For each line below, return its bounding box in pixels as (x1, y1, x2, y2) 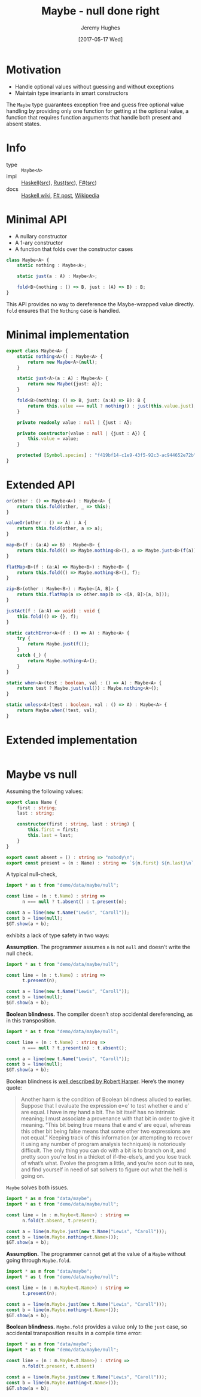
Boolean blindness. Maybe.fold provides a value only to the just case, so (6, 1323, 187, 1330)
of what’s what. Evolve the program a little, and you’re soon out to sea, (20, 1160, 194, 1167)
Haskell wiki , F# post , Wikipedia (21, 192, 100, 199)
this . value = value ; (28, 436, 79, 442)
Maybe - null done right (41, 4, 160, 18)
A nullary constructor (14, 232, 68, 240)
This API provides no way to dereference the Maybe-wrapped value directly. (6, 300, 194, 307)
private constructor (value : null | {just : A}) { (17, 430, 146, 436)
